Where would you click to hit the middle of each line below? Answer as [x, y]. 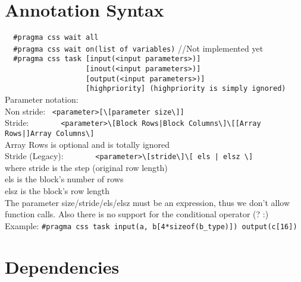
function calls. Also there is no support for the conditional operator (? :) [137, 214]
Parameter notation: [42, 99]
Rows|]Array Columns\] [50, 133]
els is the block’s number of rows [64, 179]
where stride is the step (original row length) [86, 167]
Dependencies [62, 266]
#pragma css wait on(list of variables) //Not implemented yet [138, 48]
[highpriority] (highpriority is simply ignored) [186, 89]
